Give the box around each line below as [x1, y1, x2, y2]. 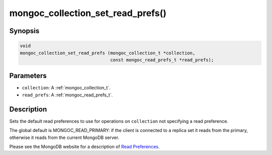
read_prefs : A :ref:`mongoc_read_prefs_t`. [22, 92, 113, 98]
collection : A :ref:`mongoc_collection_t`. [22, 85, 111, 91]
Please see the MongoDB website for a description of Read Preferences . [9, 143, 160, 149]
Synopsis [9, 27, 40, 35]
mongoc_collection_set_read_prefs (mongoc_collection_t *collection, [20, 50, 195, 56]
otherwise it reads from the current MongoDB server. [9, 134, 119, 140]
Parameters [9, 72, 47, 80]
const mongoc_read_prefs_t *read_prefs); [110, 57, 214, 63]
